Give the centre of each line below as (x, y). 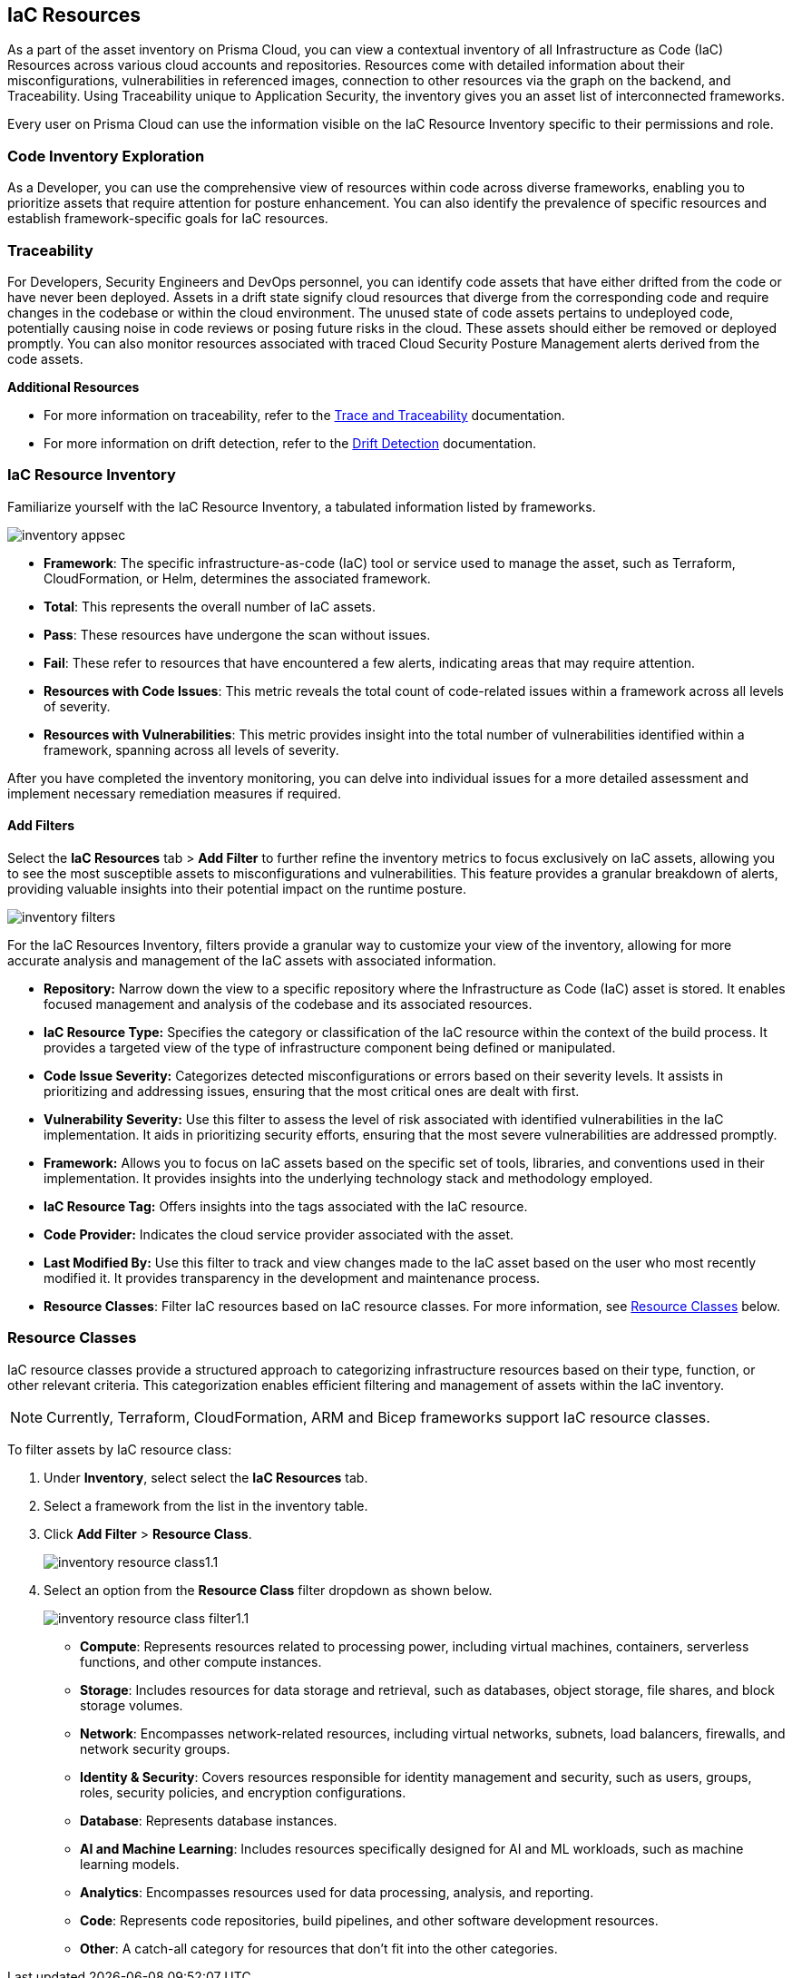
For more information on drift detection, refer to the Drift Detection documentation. (290, 443)
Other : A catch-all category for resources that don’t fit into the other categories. (319, 1948)
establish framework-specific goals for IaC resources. (168, 219)
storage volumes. (132, 1705)
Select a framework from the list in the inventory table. (206, 1505)
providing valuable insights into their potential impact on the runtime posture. (237, 888)
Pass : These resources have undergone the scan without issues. (237, 634)
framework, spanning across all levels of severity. (191, 749)
